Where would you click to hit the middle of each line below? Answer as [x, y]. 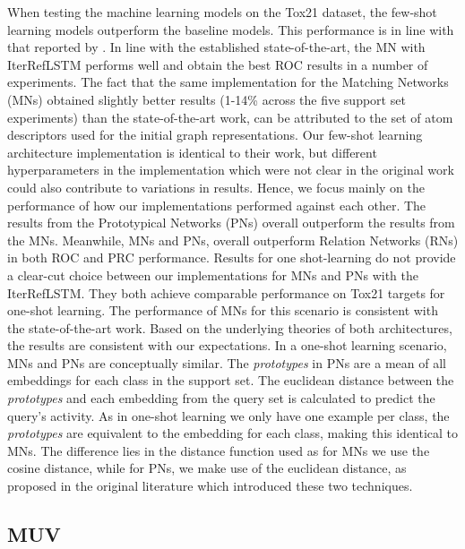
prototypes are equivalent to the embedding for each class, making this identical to [233, 433]
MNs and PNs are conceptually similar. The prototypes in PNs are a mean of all [227, 362]
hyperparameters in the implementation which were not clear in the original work [231, 170]
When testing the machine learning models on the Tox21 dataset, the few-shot [222, 12]
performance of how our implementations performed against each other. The [217, 205]
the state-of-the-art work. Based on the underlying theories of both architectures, [230, 327]
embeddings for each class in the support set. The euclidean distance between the [231, 380]
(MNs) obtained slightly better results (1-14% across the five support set [207, 99]
